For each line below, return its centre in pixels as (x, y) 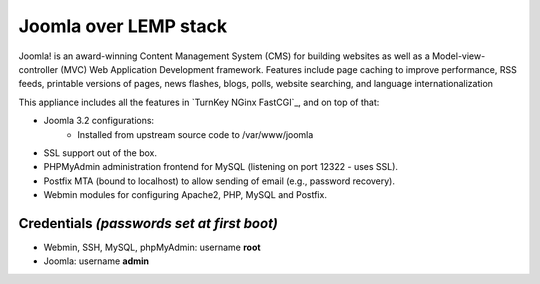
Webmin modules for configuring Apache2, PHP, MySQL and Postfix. (185, 195)
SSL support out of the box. (100, 152)
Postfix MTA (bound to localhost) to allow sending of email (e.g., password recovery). (219, 181)
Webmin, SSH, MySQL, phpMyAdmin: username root (152, 247)
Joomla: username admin (96, 261)
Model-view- (458, 56)
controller (38, 69)
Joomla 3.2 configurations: (99, 121)
